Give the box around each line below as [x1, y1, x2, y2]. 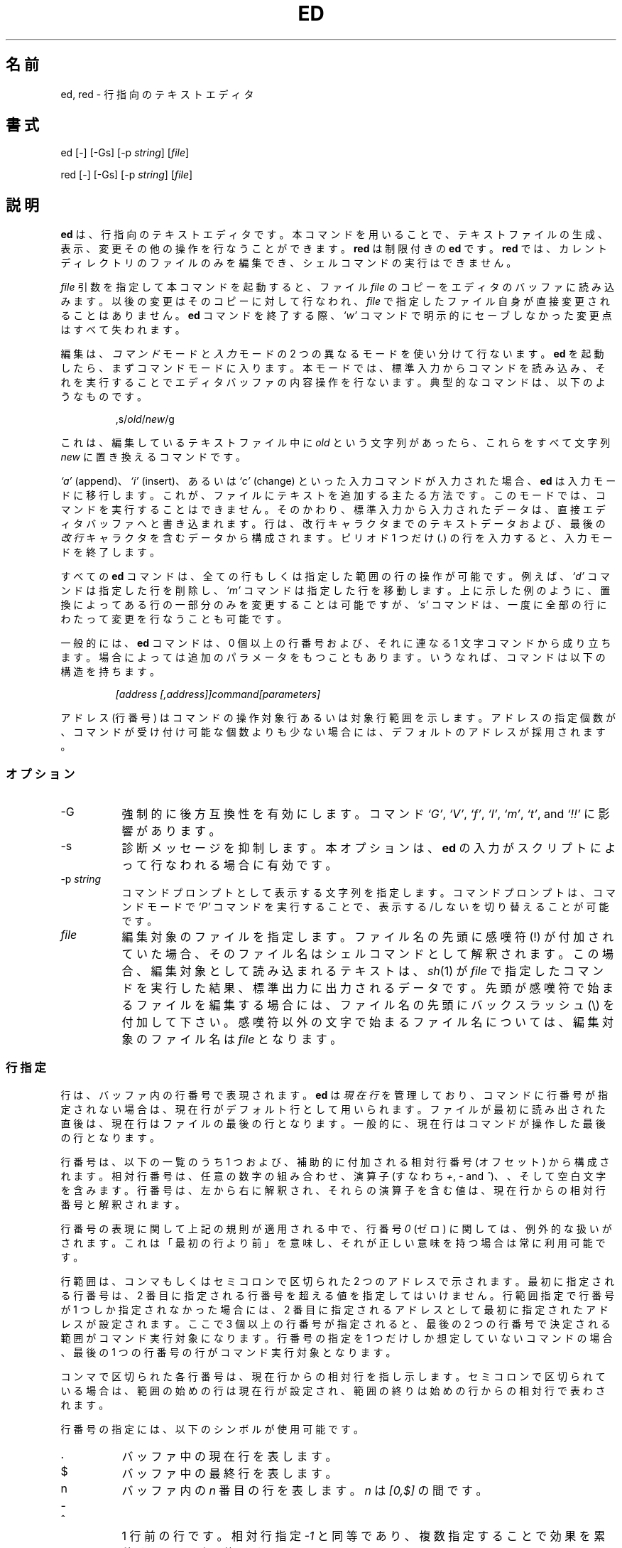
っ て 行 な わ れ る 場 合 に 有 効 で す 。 [121, 858, 337, 873]
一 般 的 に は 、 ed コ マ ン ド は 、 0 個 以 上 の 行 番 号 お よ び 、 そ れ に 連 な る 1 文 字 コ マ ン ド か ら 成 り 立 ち [60, 637, 611, 650]
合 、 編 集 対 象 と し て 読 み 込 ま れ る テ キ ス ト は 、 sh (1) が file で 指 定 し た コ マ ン [121, 964, 604, 979]
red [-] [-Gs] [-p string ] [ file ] [60, 168, 193, 181]
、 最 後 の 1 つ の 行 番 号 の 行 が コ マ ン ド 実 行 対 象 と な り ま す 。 [60, 1345, 396, 1358]
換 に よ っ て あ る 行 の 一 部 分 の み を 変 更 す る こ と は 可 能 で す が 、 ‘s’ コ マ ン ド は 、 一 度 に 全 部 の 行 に [60, 598, 607, 611]
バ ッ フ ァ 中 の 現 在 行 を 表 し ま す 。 [121, 1448, 337, 1463]
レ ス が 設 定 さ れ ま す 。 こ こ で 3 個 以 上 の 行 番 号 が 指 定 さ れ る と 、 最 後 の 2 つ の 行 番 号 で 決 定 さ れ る [60, 1317, 611, 1330]
